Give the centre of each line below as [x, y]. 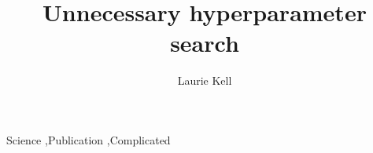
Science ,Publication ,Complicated [89, 139]
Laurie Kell [205, 80]
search [205, 43]
